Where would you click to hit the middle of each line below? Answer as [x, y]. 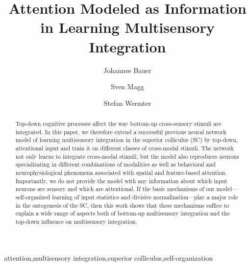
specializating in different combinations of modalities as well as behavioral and [115, 164]
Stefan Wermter [127, 103]
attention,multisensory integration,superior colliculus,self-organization [109, 257]
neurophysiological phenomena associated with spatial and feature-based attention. [121, 173]
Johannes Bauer [127, 70]
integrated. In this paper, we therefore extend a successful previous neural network [121, 132]
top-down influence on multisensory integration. [76, 221]
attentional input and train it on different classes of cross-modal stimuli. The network [125, 148]
